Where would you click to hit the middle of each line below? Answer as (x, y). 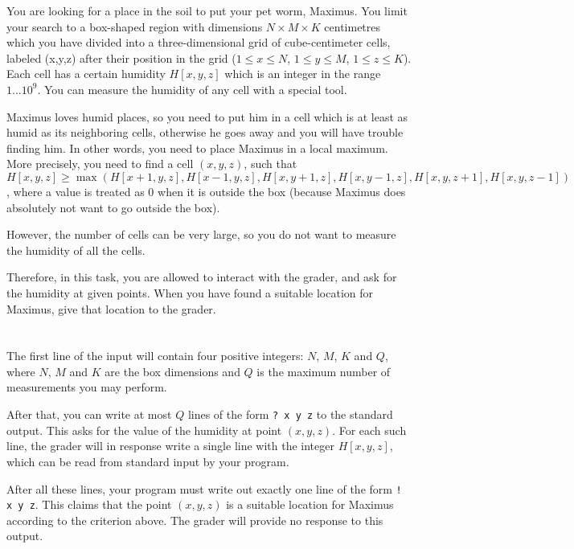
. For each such (369, 430)
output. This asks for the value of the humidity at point (144, 430)
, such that (271, 164)
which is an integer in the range (303, 74)
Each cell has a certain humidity (86, 74)
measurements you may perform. (87, 387)
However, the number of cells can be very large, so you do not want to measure (201, 234)
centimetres (353, 26)
